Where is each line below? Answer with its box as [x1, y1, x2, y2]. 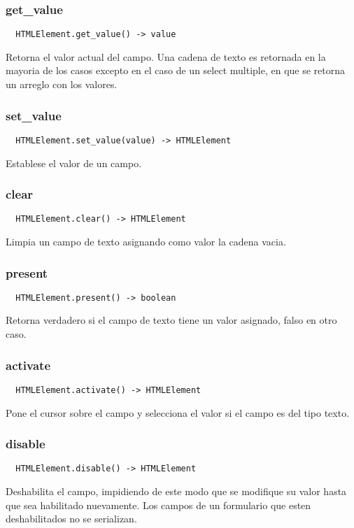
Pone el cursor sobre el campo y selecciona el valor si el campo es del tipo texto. [6, 405, 350, 420]
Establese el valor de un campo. [6, 155, 142, 170]
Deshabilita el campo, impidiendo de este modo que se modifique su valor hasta [6, 484, 347, 498]
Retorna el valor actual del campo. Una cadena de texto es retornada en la [6, 49, 326, 64]
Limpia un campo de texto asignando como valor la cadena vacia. [6, 234, 286, 248]
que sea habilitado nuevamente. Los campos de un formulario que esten [6, 497, 311, 512]
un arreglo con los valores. [6, 77, 118, 92]
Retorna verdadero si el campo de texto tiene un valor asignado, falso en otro [6, 313, 337, 327]
